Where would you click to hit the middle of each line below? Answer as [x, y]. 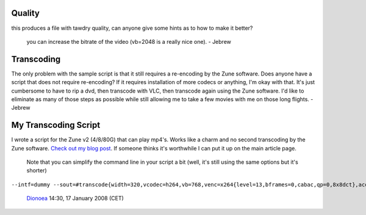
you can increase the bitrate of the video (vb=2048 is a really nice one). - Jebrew [129, 41]
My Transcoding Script [56, 125]
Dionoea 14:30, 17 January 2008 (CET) [75, 199]
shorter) [37, 171]
